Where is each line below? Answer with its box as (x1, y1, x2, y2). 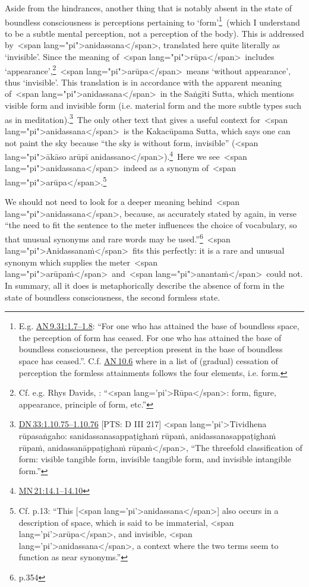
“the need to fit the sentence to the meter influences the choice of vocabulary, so (5, 219, 297, 231)
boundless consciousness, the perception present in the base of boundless (18, 343, 283, 355)
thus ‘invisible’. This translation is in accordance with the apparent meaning (5, 75, 282, 88)
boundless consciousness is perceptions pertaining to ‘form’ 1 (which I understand (5, 14, 300, 28)
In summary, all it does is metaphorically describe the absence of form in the (5, 279, 285, 291)
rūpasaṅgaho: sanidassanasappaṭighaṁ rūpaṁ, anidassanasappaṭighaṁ (18, 429, 276, 441)
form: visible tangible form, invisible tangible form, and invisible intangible (18, 453, 291, 465)
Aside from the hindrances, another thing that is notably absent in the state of (5, 2, 292, 14)
